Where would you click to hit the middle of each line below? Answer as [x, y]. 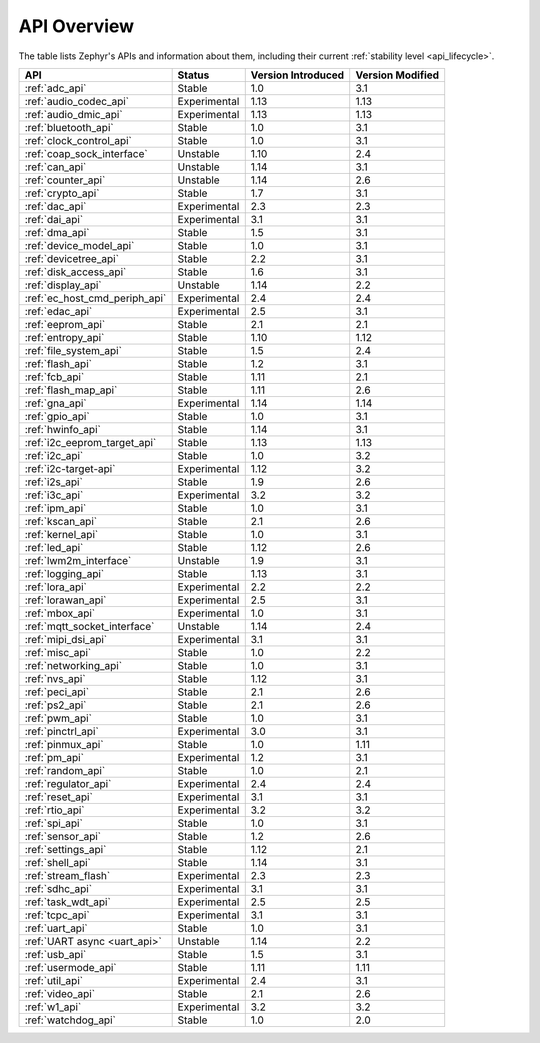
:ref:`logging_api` [64, 573]
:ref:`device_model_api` [79, 245]
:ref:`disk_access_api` [75, 272]
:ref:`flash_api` [58, 363]
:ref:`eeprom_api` [65, 324]
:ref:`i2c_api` [54, 455]
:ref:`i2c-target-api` [70, 468]
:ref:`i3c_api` [54, 495]
